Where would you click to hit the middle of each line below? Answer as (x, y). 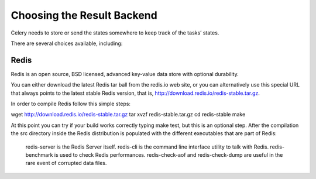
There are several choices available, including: (67, 43)
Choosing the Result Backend (84, 15)
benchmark (39, 154)
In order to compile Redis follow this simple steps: (71, 104)
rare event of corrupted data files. (66, 163)
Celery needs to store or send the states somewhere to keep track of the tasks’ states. (115, 33)
